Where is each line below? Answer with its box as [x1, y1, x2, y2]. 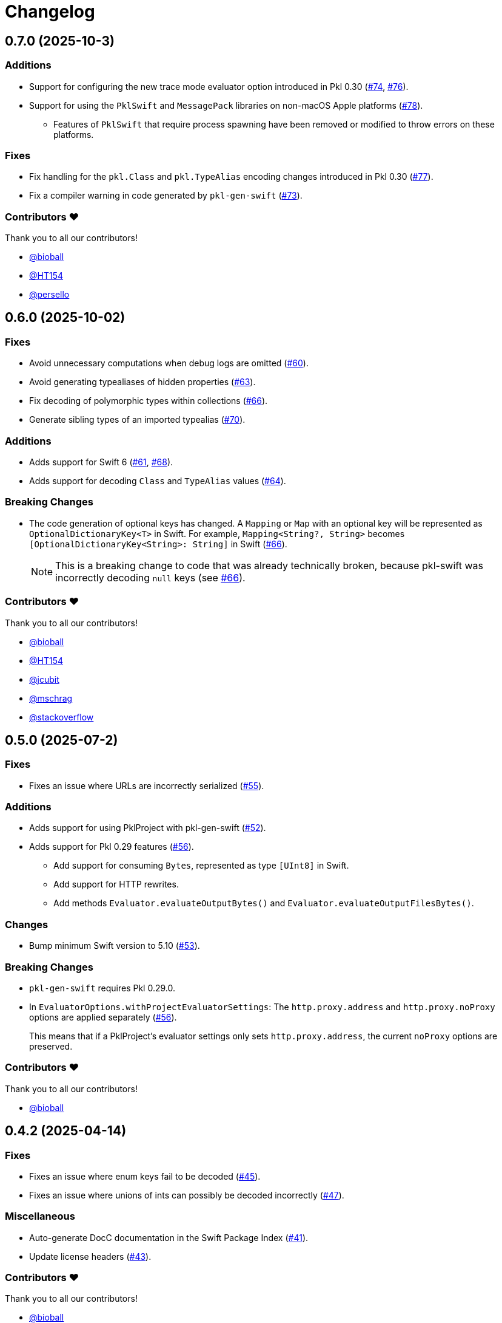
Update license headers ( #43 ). [29, 1251, 152, 1262]
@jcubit [29, 674, 59, 685]
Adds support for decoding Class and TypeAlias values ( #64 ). [29, 476, 286, 487]
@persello [29, 289, 70, 300]
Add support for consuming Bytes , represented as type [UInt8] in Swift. [53, 860, 349, 871]
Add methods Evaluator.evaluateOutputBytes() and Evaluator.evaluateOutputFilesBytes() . [53, 898, 474, 909]
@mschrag [29, 692, 73, 703]
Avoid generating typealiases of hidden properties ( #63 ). [29, 377, 256, 388]
